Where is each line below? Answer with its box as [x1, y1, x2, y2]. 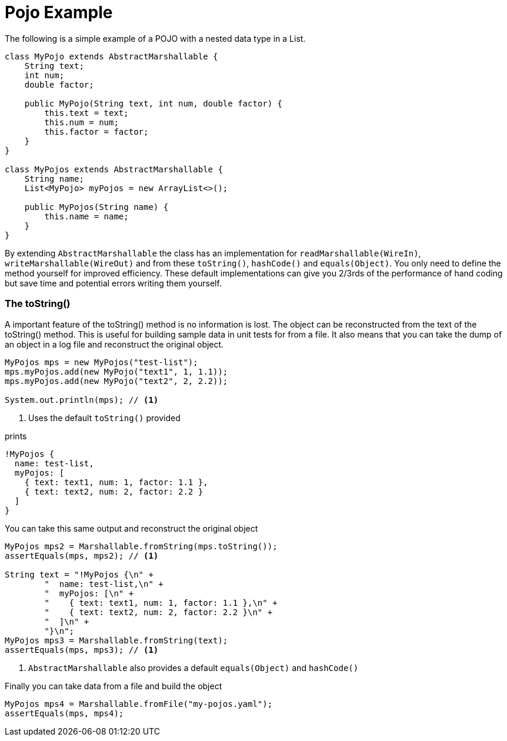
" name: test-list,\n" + [44, 579, 164, 589]
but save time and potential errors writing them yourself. [5, 278, 222, 288]
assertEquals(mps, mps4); [5, 708, 124, 718]
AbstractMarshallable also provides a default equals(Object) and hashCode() [28, 662, 359, 673]
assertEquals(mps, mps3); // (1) [5, 645, 159, 655]
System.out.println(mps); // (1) [5, 395, 159, 405]
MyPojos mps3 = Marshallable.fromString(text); [5, 635, 228, 645]
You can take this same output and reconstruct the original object [5, 523, 258, 533]
